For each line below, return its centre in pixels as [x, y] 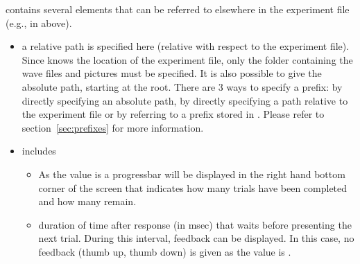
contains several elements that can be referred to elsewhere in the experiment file [178, 9]
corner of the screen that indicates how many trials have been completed [193, 187]
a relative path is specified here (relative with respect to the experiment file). [186, 46]
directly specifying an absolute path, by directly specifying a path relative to [185, 100]
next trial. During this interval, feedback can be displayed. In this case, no [196, 238]
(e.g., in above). [39, 23]
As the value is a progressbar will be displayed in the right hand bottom [192, 174]
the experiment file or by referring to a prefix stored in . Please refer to [173, 114]
